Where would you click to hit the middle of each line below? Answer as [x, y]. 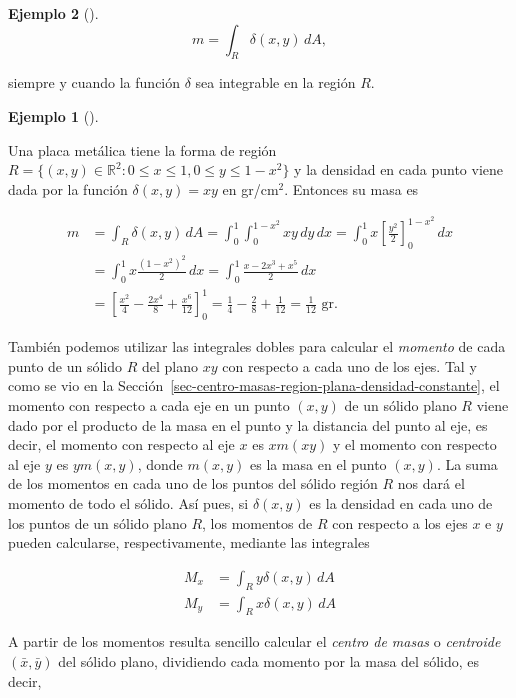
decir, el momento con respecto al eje [121, 444]
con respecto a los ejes [400, 522]
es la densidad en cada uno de [401, 503]
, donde [160, 463]
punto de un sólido [65, 365]
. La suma [467, 463]
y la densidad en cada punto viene [399, 169]
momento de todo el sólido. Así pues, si [128, 503]
